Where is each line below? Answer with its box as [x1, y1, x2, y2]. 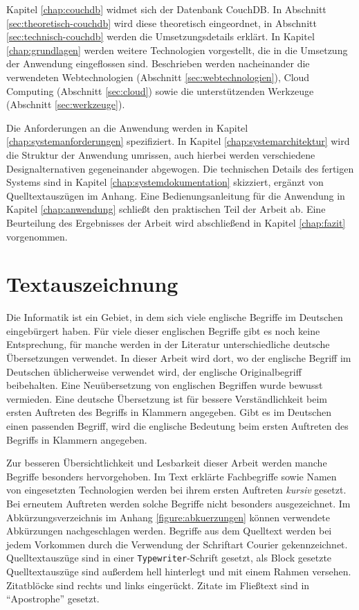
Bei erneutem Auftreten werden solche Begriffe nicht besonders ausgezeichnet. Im [6, 496, 351, 510]
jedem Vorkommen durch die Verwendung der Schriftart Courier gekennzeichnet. [6, 537, 348, 551]
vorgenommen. [6, 229, 68, 243]
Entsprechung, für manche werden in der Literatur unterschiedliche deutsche [6, 337, 330, 351]
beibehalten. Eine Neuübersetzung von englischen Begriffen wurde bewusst [6, 378, 323, 392]
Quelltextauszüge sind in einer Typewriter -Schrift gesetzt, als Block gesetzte [6, 550, 332, 565]
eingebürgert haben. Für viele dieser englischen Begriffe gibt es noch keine [6, 323, 320, 338]
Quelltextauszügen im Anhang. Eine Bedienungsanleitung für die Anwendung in [6, 188, 345, 202]
